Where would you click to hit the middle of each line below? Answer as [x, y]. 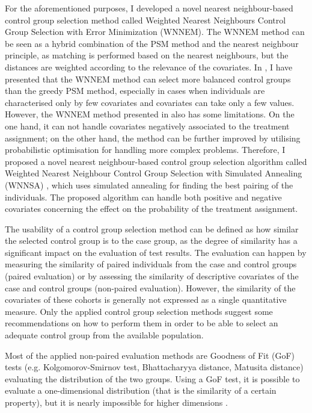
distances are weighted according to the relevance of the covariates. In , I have [149, 67]
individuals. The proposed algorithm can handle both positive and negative [143, 197]
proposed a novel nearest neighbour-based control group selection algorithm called [156, 161]
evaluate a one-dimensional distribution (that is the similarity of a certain [141, 390]
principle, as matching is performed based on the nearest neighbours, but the [147, 55]
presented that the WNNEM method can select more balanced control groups [148, 79]
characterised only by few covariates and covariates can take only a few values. [150, 102]
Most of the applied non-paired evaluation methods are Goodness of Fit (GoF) [150, 355]
